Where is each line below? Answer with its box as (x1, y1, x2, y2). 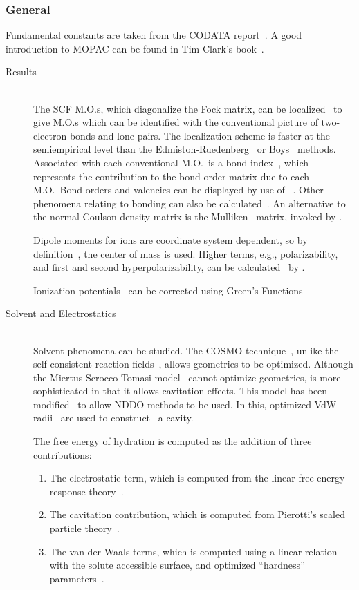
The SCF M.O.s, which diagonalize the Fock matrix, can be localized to (33, 101, 342, 115)
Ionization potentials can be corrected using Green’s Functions (33, 283, 303, 297)
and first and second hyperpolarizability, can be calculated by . (33, 260, 305, 274)
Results (6, 64, 37, 79)
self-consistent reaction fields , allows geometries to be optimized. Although (33, 356, 353, 371)
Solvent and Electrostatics (6, 306, 116, 321)
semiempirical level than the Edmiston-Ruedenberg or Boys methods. (33, 142, 336, 156)
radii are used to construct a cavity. (33, 410, 194, 425)
